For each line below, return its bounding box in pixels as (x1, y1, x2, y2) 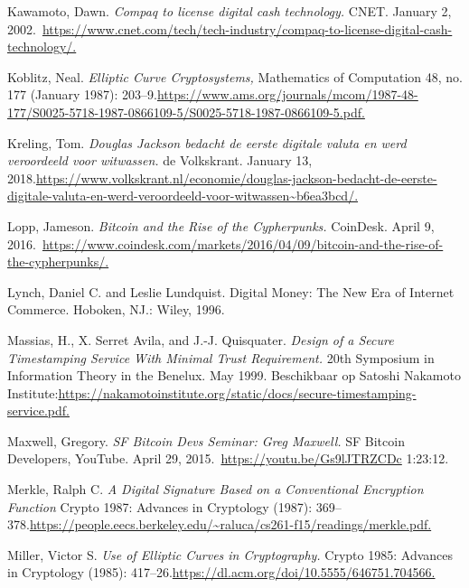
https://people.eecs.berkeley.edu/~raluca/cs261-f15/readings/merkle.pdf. (29, 515, 432, 534)
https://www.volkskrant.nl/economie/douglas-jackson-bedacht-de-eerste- (35, 168, 437, 187)
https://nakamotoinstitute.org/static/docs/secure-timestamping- (58, 383, 417, 402)
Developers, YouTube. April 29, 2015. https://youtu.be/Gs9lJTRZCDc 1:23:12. (7, 449, 449, 468)
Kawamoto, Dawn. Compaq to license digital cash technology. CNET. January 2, (7, 2, 452, 20)
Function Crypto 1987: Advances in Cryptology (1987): (7, 497, 313, 516)
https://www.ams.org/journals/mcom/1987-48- (156, 85, 418, 104)
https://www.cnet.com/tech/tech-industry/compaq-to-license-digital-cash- (42, 19, 453, 38)
